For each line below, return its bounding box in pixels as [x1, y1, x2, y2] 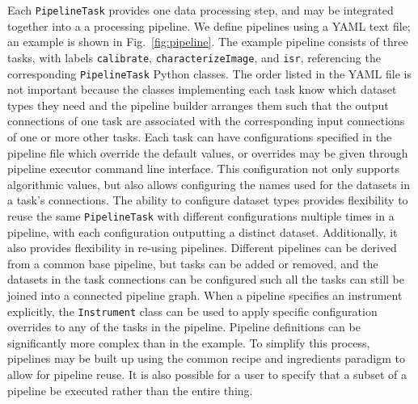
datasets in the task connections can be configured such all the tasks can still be [7, 271, 405, 288]
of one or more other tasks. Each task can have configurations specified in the [7, 128, 392, 145]
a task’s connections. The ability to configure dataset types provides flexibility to [7, 191, 408, 208]
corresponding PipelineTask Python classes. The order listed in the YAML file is [7, 65, 412, 82]
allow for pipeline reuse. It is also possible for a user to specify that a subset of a [7, 365, 407, 382]
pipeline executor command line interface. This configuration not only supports [7, 160, 399, 177]
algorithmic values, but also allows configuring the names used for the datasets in [7, 175, 411, 192]
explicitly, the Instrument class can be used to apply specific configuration [7, 302, 378, 319]
